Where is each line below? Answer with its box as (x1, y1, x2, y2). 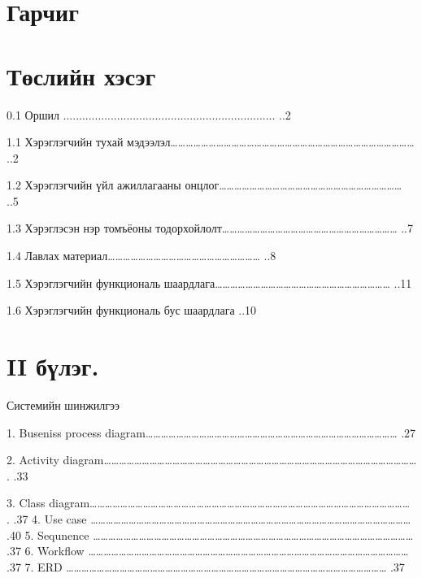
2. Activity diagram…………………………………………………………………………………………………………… (7, 451, 417, 468)
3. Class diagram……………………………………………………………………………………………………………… (7, 494, 411, 511)
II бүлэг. (7, 350, 99, 383)
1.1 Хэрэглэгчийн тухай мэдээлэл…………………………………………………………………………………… (7, 133, 415, 150)
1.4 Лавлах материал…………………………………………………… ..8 (7, 247, 276, 264)
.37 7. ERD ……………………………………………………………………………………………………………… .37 (7, 558, 405, 575)
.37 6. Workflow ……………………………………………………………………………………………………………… (7, 542, 409, 559)
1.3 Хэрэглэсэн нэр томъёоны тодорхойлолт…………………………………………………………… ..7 (7, 219, 414, 237)
